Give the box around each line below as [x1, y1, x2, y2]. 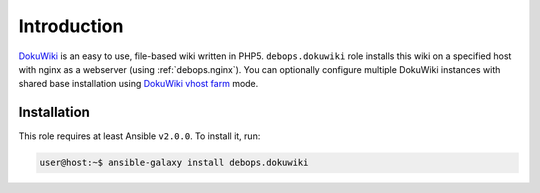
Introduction [18, 15, 124, 37]
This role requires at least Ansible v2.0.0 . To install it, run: [18, 130, 261, 142]
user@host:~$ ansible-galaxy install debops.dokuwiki [39, 157, 309, 169]
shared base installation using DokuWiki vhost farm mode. [18, 78, 259, 90]
